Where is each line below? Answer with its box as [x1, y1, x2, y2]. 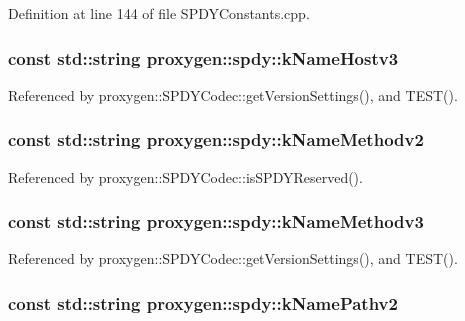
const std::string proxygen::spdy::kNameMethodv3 [8, 209, 424, 234]
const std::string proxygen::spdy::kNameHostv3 [8, 45, 399, 70]
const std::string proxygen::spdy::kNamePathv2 [8, 290, 398, 315]
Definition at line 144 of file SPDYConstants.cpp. [8, 3, 310, 23]
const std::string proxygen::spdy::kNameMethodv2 [8, 127, 424, 152]
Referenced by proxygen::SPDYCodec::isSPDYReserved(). [8, 166, 363, 187]
